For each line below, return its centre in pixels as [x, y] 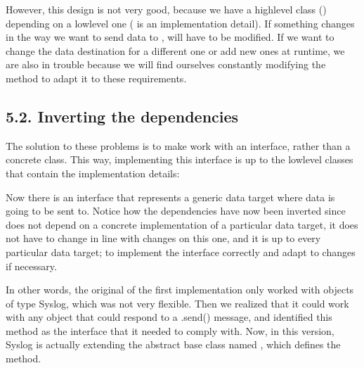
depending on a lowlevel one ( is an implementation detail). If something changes [180, 23]
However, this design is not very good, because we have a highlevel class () [166, 9]
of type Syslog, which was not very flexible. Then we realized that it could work [177, 303]
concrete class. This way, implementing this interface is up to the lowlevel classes [180, 159]
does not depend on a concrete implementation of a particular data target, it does [182, 224]
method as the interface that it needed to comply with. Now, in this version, [170, 330]
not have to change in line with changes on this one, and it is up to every [163, 238]
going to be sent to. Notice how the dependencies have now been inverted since [176, 211]
